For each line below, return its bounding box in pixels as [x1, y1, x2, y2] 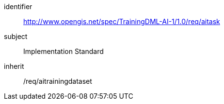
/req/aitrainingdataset [23, 77, 92, 85]
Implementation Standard [23, 47, 104, 55]
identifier [4, 2, 32, 11]
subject [4, 32, 28, 40]
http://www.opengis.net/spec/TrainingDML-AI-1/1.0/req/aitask [23, 17, 220, 26]
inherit [4, 62, 24, 70]
